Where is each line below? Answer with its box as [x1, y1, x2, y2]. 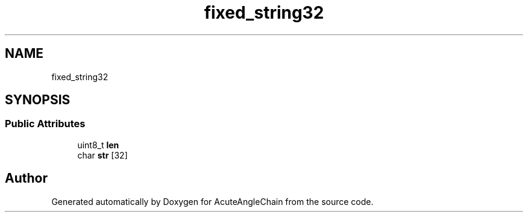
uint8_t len [77, 139, 119, 150]
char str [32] [77, 149, 128, 160]
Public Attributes [5, 118, 86, 130]
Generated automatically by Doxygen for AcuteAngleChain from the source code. [51, 196, 374, 207]
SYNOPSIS [5, 92, 71, 108]
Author [5, 171, 48, 186]
